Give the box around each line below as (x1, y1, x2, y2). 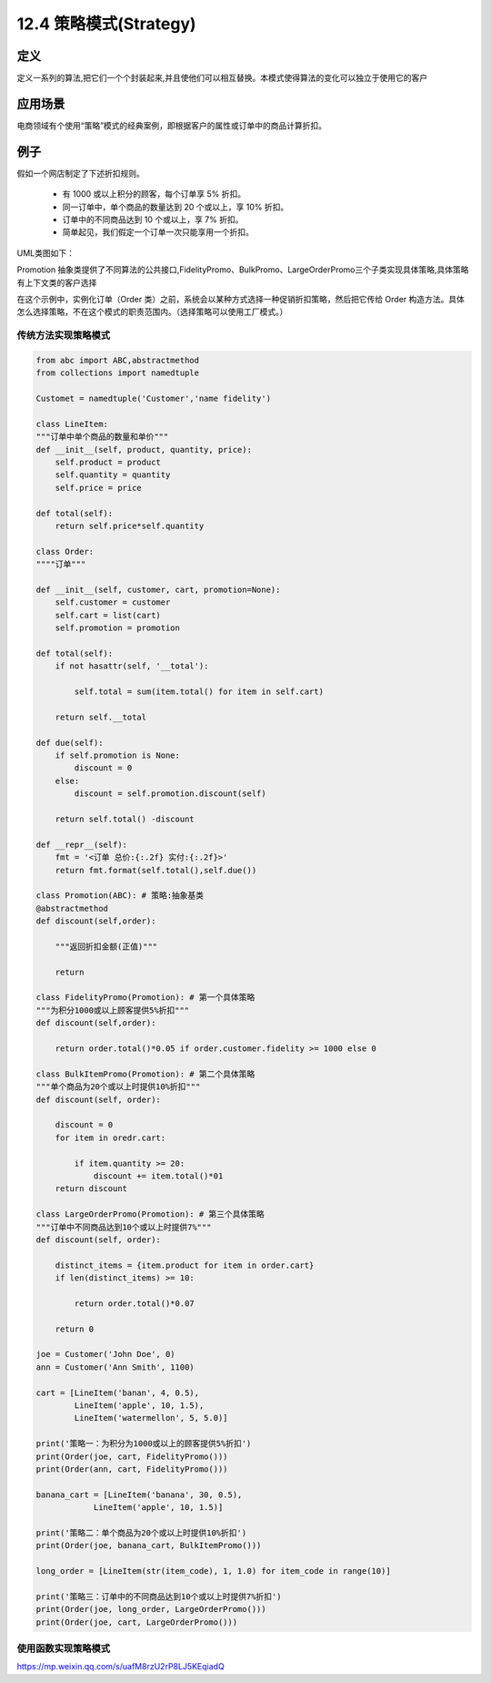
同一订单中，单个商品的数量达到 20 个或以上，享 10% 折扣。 (62, 201, 289, 212)
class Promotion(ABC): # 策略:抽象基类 (35, 891, 205, 901)
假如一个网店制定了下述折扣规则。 (16, 168, 145, 178)
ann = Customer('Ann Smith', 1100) (35, 1362, 195, 1372)
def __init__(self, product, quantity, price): (35, 444, 252, 454)
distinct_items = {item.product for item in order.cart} (55, 1260, 315, 1270)
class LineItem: (35, 419, 109, 429)
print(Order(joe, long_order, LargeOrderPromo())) (35, 1604, 267, 1615)
